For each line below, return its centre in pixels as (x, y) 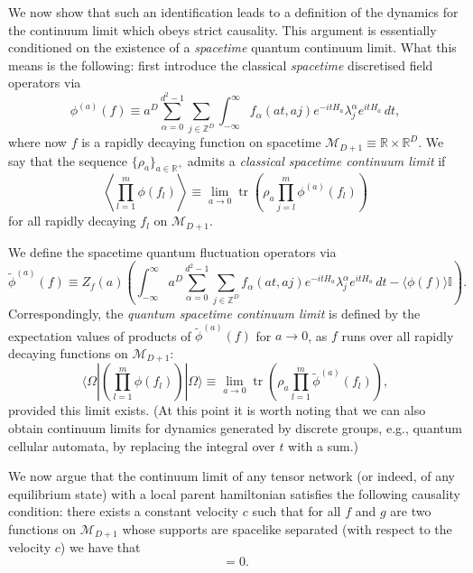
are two (411, 511)
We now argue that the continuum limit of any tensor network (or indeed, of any (232, 476)
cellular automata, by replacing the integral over (142, 445)
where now (37, 142)
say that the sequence (68, 160)
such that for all (297, 511)
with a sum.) (323, 445)
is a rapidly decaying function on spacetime (201, 142)
